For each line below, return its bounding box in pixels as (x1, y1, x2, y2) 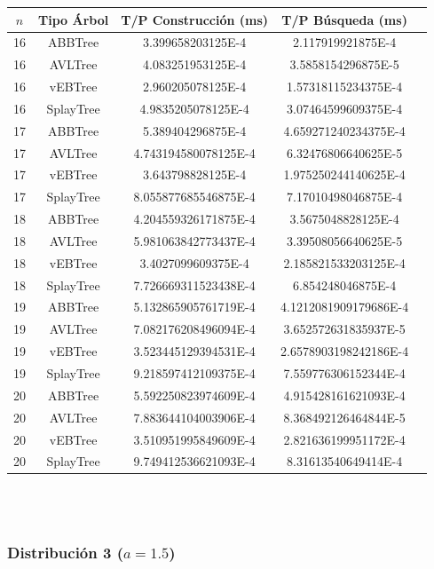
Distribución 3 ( (7, 541, 123, 563)
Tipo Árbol (38, 10, 109, 28)
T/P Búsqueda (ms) (281, 10, 407, 28)
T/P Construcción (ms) (121, 10, 269, 28)
